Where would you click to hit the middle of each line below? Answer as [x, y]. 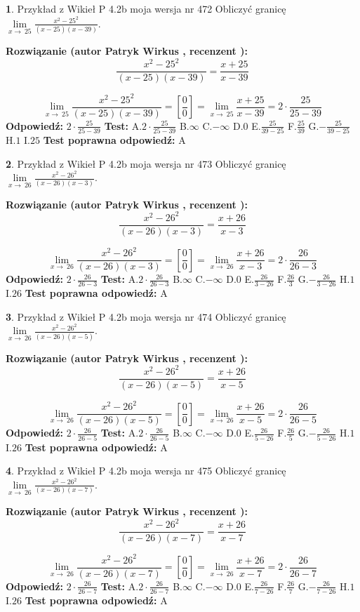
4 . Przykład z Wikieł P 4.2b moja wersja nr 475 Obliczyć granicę [146, 471]
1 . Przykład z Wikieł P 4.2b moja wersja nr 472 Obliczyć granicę [146, 8]
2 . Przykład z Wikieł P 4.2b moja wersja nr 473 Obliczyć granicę [146, 163]
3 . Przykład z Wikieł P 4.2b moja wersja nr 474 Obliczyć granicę [146, 316]
